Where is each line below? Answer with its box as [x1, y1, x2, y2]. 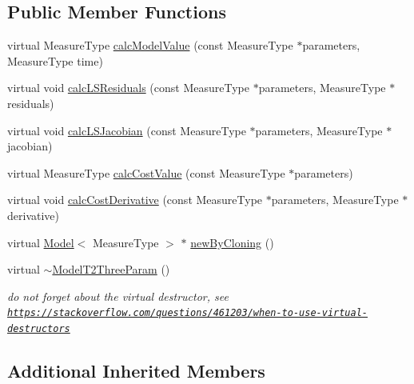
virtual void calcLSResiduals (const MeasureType [7, 79, 249, 96]
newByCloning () [190, 234, 274, 250]
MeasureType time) [7, 52, 103, 69]
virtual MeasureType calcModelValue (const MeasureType [7, 37, 293, 54]
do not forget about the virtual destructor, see [7, 287, 229, 304]
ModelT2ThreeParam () [52, 261, 170, 278]
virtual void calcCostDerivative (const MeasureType [7, 191, 263, 208]
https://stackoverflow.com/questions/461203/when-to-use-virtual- [7, 307, 368, 319]
